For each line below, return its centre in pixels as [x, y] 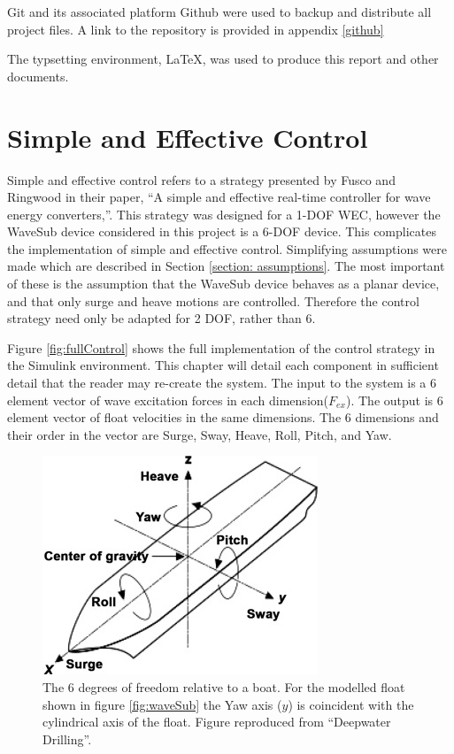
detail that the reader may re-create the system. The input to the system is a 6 [222, 383]
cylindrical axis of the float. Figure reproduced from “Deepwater [217, 722]
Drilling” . [67, 739]
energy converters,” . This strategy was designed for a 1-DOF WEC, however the [224, 214]
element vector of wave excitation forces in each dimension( [168, 400]
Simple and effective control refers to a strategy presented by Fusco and [201, 179]
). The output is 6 [395, 400]
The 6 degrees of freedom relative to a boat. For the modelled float [224, 687]
